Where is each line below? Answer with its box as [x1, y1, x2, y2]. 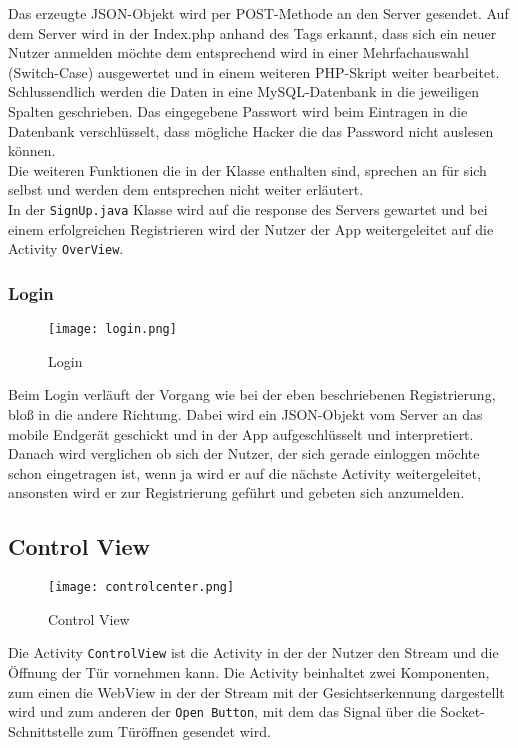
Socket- [440, 701, 485, 722]
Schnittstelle [8, 720, 84, 741]
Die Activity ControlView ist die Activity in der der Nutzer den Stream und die [8, 642, 499, 663]
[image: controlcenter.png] [48, 580, 235, 595]
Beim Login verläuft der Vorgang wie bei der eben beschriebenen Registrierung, [8, 384, 496, 405]
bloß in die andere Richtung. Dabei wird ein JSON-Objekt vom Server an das [8, 403, 483, 424]
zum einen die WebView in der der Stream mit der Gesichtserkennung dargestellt [8, 681, 505, 702]
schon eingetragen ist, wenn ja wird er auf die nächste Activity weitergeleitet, [8, 462, 481, 483]
